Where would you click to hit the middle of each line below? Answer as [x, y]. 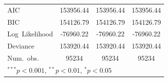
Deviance [21, 46]
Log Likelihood [30, 34]
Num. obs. [23, 58]
